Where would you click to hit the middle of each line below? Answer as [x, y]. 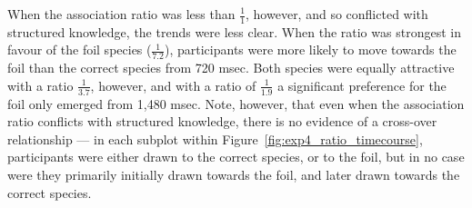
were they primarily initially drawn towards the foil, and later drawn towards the [234, 175]
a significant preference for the [362, 85]
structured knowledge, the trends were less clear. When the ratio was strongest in [234, 31]
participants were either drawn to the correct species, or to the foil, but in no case [236, 157]
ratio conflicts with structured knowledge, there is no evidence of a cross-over [222, 121]
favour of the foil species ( [80, 50]
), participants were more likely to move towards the [311, 50]
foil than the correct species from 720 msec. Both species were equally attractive [231, 68]
